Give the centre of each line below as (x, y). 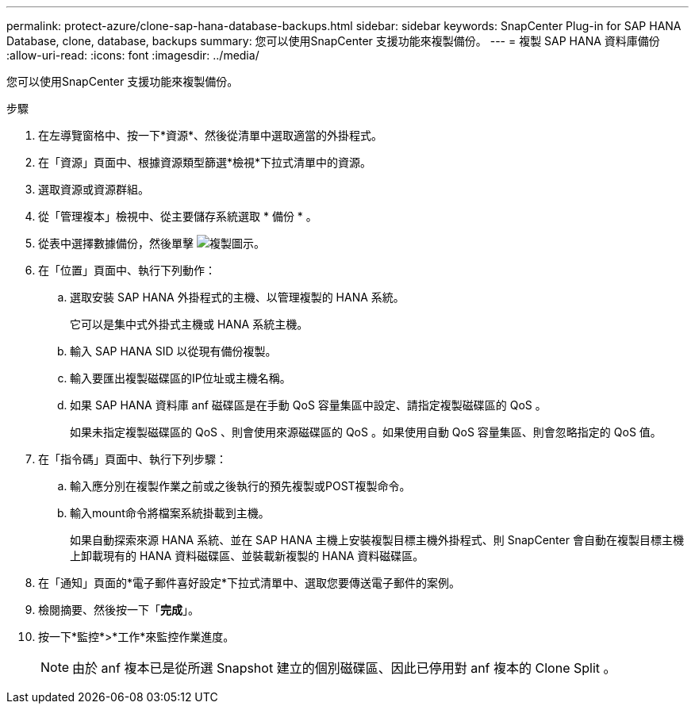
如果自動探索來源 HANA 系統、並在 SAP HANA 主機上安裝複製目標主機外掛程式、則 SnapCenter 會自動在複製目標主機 (377, 540)
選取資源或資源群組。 (94, 189)
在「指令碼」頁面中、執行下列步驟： (132, 459)
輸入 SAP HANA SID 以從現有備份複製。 (173, 351)
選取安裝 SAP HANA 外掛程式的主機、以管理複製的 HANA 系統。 (237, 297)
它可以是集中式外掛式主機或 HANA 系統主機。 (189, 324)
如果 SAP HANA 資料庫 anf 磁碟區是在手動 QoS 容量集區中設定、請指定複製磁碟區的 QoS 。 (308, 405)
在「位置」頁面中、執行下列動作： (127, 270)
